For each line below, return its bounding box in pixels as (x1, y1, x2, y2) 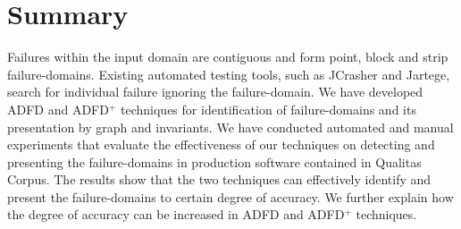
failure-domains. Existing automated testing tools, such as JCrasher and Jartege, (7, 64, 450, 83)
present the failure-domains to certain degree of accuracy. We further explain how (7, 187, 454, 206)
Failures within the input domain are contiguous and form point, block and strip (7, 47, 448, 66)
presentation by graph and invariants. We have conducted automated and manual (7, 117, 454, 136)
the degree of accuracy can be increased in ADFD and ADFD (7, 205, 345, 224)
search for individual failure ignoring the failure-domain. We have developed (7, 82, 423, 101)
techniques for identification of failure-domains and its (121, 99, 416, 118)
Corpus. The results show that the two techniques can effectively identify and (7, 170, 432, 189)
